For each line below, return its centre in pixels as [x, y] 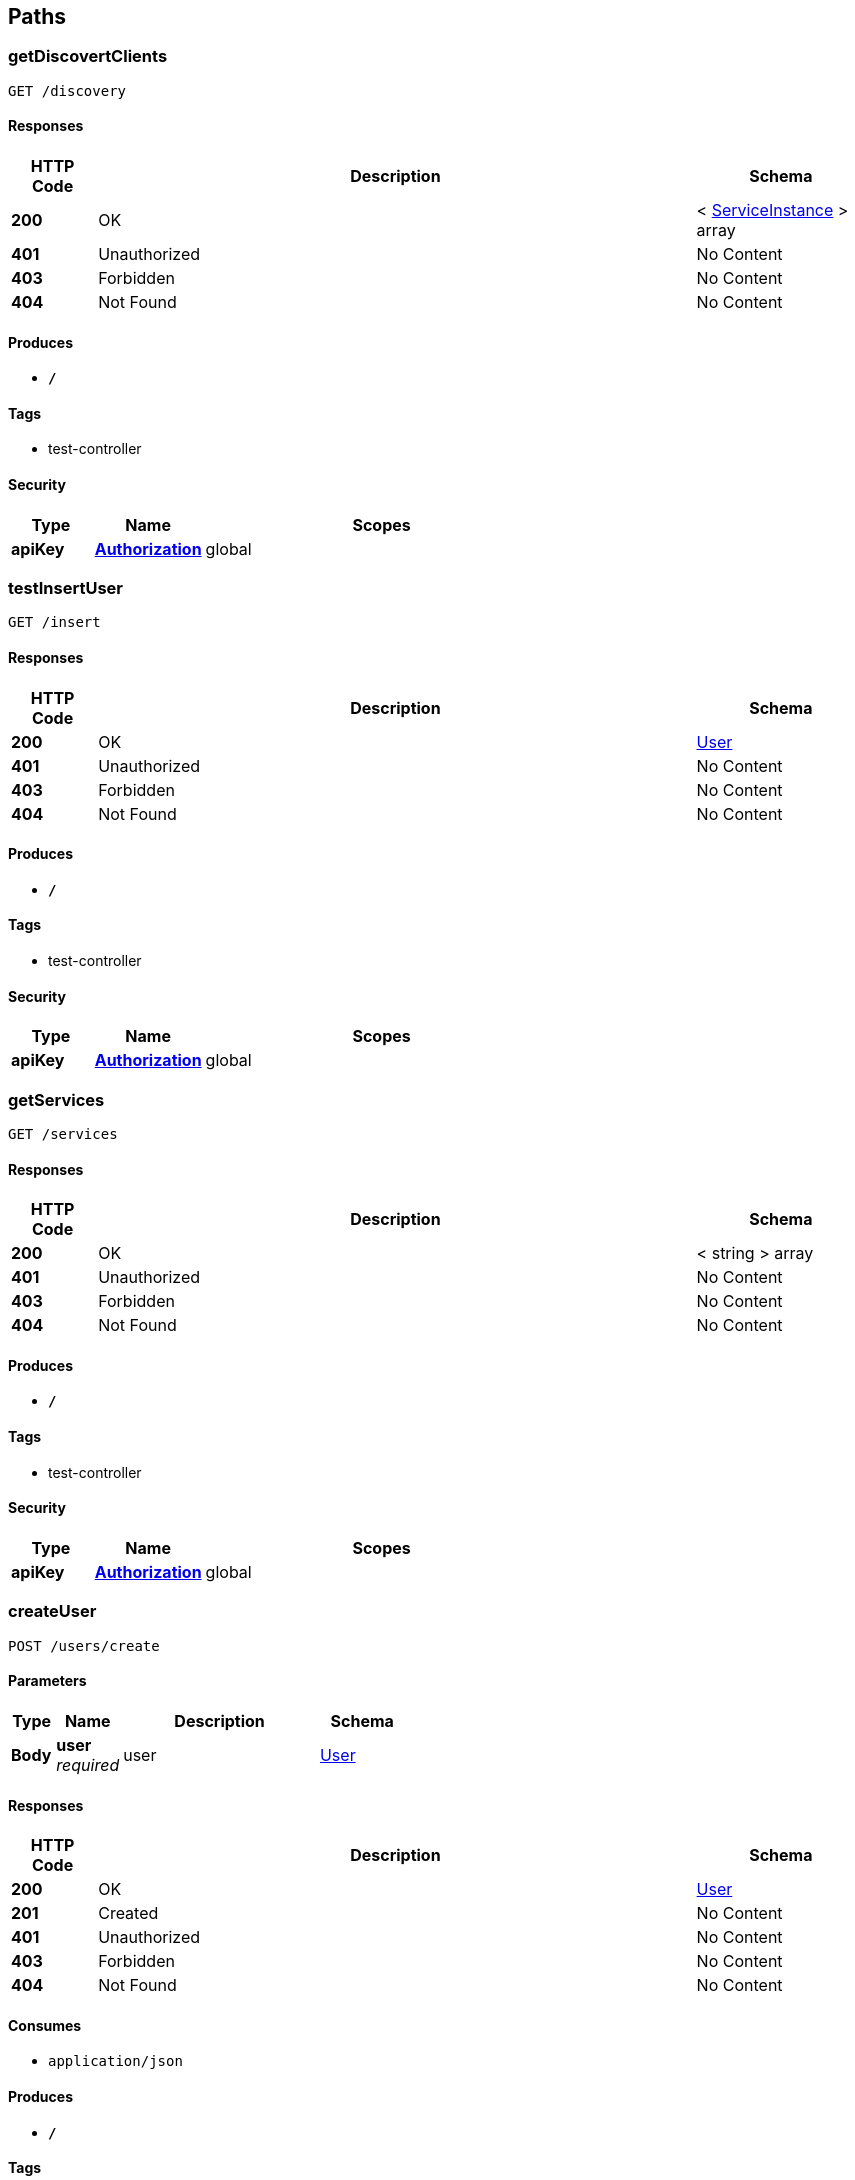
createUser [52, 1611]
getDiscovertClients [88, 56]
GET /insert [54, 622]
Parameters [47, 1681]
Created [128, 1913]
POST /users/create [84, 1645]
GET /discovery [67, 90]
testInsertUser [65, 588]
